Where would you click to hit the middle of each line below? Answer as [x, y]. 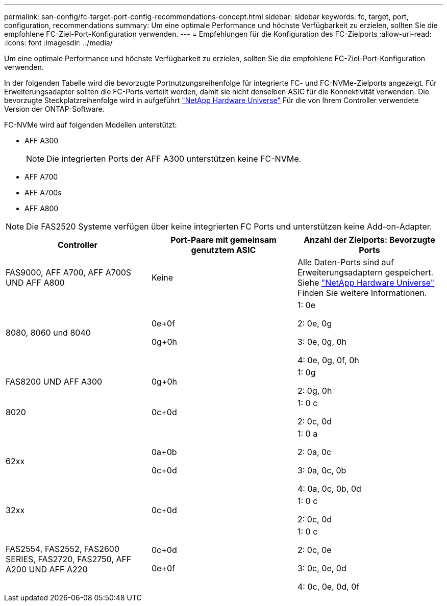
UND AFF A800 [35, 283]
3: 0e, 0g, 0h [322, 342]
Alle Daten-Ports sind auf [345, 262]
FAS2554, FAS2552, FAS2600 [63, 549]
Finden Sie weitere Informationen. [362, 293]
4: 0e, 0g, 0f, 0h [328, 360]
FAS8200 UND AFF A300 [54, 382]
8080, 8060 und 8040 [48, 333]
